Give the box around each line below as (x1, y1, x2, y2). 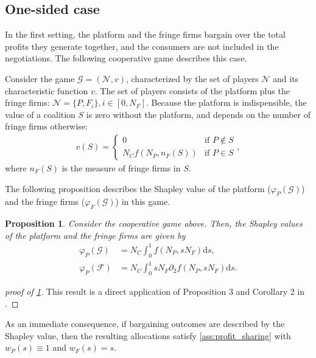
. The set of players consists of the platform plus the (94, 84, 290, 97)
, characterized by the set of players (125, 72, 259, 84)
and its (273, 72, 299, 84)
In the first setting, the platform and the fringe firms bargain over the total (5, 28, 286, 41)
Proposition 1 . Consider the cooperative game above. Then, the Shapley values (5, 217, 303, 230)
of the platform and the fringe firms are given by (5, 229, 186, 241)
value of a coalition (5, 108, 75, 120)
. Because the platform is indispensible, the (146, 96, 307, 109)
